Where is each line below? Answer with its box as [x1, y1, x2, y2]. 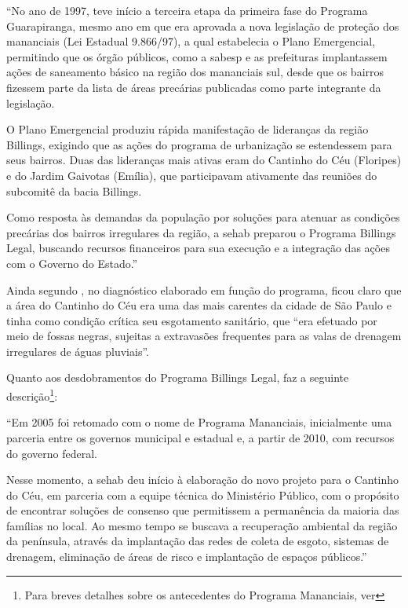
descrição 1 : [6, 386, 58, 404]
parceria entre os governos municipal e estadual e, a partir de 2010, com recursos [6, 429, 395, 445]
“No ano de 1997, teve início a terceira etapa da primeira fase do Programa [6, 2, 368, 18]
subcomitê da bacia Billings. [6, 182, 142, 199]
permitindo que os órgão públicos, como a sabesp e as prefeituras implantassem [6, 48, 388, 64]
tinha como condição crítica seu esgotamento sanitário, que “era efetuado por [6, 312, 377, 328]
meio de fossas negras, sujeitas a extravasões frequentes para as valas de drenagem [6, 328, 402, 344]
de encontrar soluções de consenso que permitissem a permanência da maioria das [6, 502, 399, 518]
